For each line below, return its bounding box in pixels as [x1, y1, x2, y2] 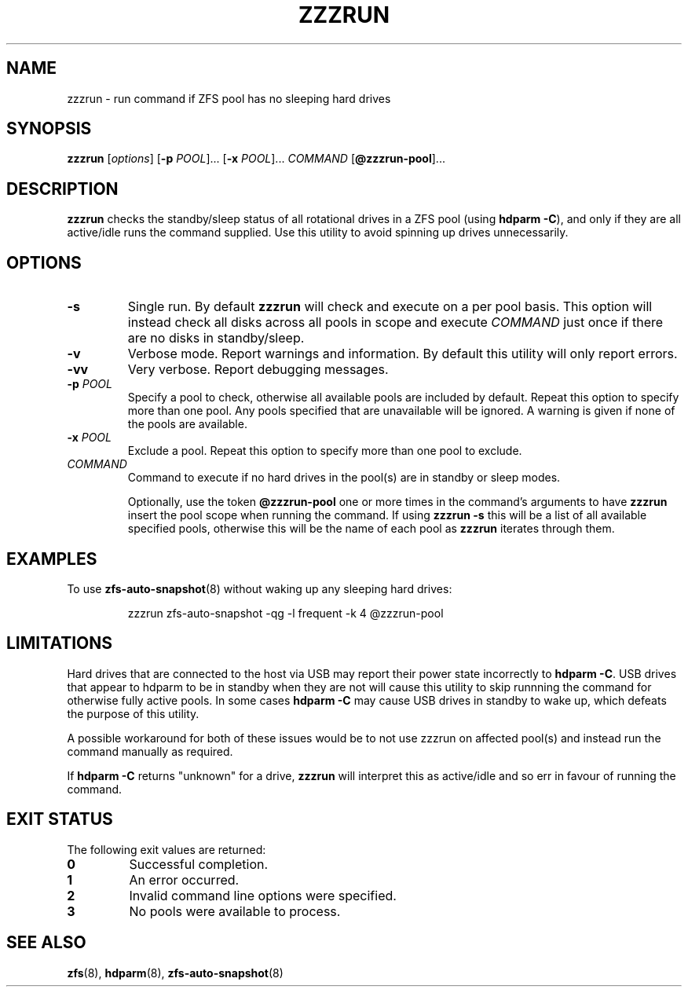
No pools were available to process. [129, 903, 341, 919]
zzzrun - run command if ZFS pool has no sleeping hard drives [67, 91, 391, 105]
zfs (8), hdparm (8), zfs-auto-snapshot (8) [67, 966, 284, 980]
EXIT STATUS [6, 809, 113, 830]
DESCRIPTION [6, 178, 119, 199]
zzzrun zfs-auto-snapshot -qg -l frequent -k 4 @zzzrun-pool [127, 606, 444, 620]
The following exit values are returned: [67, 842, 266, 856]
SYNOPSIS [6, 119, 92, 139]
